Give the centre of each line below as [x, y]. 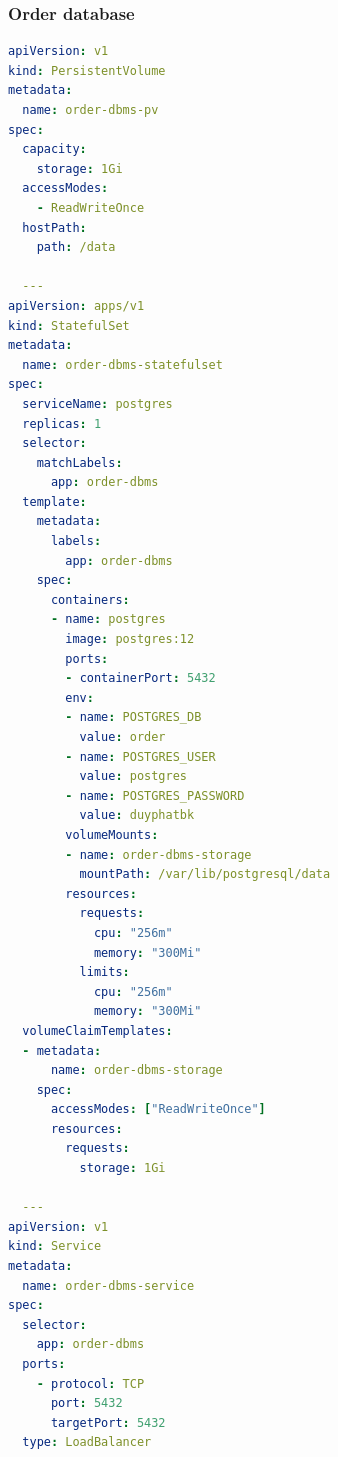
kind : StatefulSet [69, 325]
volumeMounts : [112, 834]
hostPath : [54, 227]
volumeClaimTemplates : [97, 1030]
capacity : [54, 149]
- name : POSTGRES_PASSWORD [155, 795]
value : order [122, 737]
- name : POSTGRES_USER [140, 756]
